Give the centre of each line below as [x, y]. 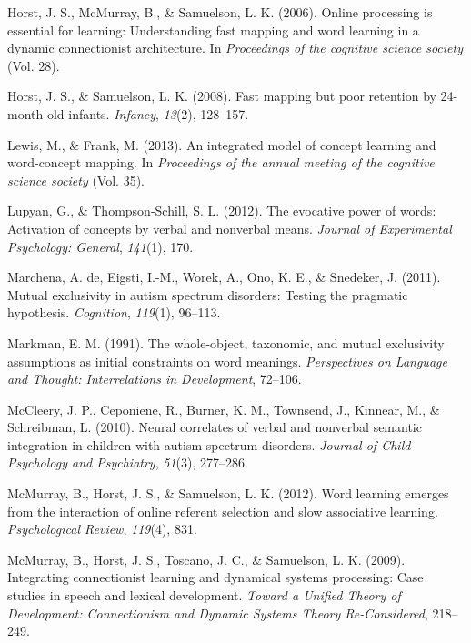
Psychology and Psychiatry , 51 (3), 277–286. [128, 462]
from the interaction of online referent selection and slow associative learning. [223, 511]
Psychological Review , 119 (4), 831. [102, 529]
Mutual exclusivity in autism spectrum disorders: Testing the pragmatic [208, 294]
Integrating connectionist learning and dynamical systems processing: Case [215, 577]
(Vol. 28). [34, 65]
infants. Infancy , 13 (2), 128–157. [159, 113]
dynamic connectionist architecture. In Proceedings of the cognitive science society [235, 48]
